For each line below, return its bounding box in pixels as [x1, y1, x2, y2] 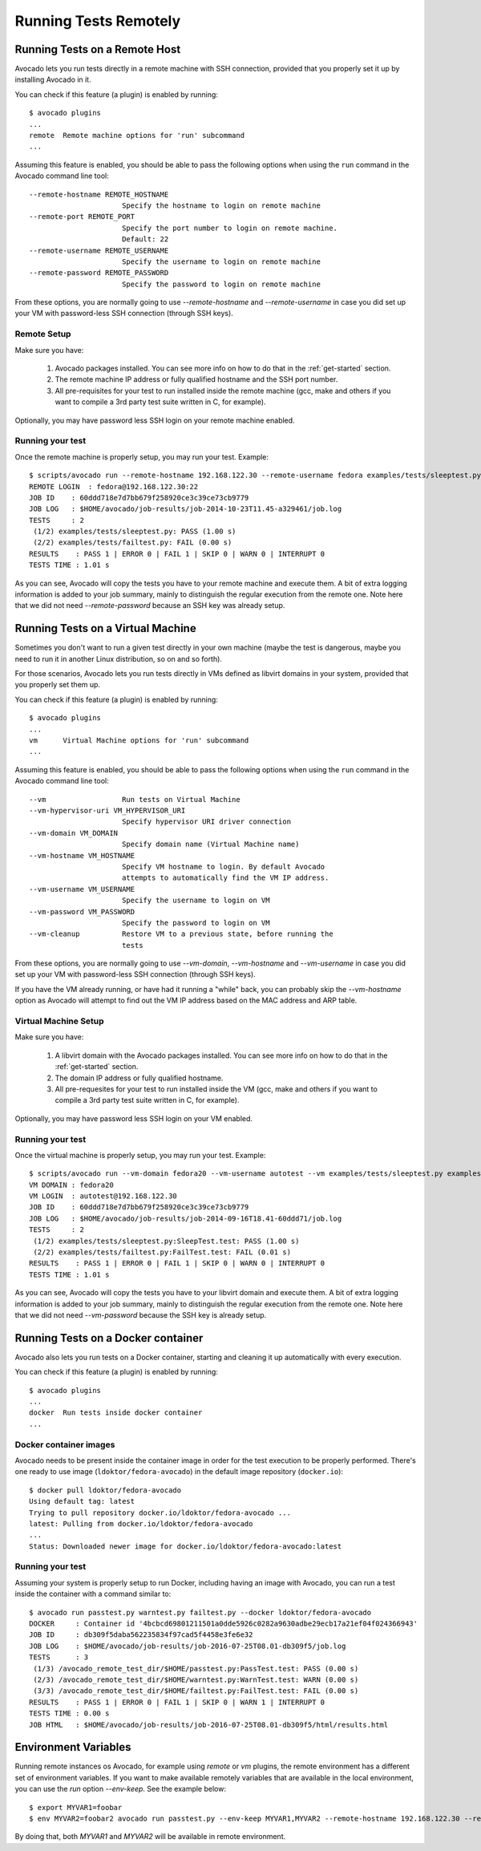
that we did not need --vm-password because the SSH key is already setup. [14, 1310, 267, 1319]
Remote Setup [14, 329, 71, 340]
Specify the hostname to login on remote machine [121, 200, 321, 210]
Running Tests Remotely [14, 12, 181, 30]
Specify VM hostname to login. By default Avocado [121, 862, 325, 871]
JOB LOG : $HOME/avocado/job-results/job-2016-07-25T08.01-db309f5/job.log [29, 1641, 346, 1651]
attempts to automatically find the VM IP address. [121, 873, 329, 882]
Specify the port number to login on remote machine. [121, 223, 338, 233]
